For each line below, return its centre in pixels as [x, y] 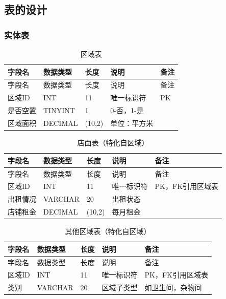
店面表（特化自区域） [113, 143]
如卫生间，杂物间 [173, 287]
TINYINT [59, 110]
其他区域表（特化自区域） [108, 231]
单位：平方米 [132, 123]
